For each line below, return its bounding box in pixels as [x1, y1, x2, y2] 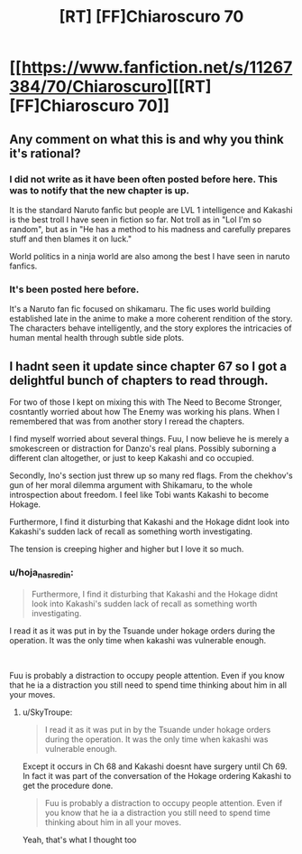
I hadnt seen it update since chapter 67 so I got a [9, 359, 288, 374]
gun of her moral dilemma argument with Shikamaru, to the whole [9, 479, 253, 490]
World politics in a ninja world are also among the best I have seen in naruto [9, 250, 290, 261]
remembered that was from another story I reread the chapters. [9, 416, 245, 427]
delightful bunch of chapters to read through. [9, 372, 269, 388]
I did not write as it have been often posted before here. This [9, 173, 278, 185]
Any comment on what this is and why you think [9, 131, 284, 146]
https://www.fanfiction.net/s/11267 [21, 57, 293, 78]
